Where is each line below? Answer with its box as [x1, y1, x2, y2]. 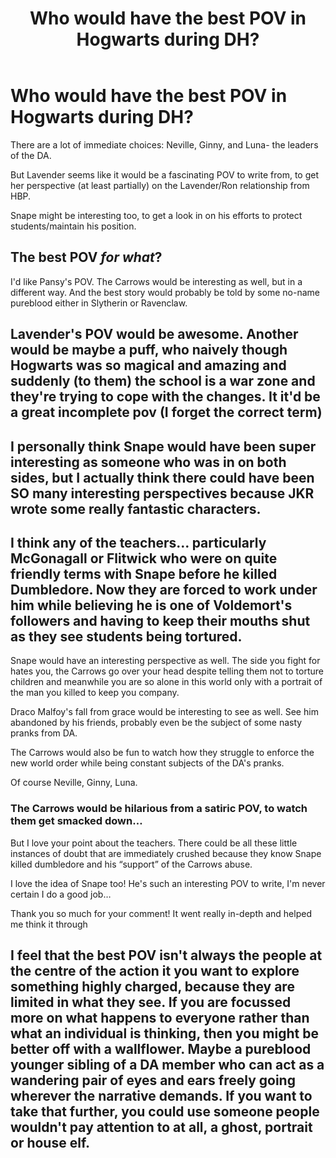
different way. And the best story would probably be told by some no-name [10, 286, 320, 298]
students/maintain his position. [10, 220, 137, 232]
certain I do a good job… [10, 888, 112, 900]
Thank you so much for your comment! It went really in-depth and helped [10, 907, 312, 919]
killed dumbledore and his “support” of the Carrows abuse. [10, 858, 253, 870]
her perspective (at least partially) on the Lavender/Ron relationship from [10, 179, 310, 191]
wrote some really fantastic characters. [10, 500, 262, 517]
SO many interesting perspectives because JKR [10, 485, 315, 502]
